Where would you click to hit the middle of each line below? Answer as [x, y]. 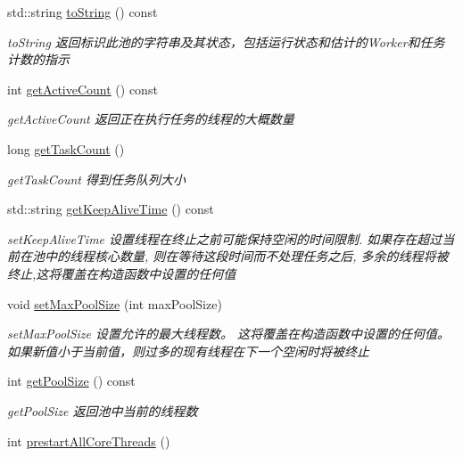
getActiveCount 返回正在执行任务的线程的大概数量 [151, 119]
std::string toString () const [83, 12]
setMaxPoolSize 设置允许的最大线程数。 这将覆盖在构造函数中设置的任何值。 [229, 334]
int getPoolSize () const [71, 381]
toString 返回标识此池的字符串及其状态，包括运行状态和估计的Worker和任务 [226, 41]
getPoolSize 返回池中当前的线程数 [103, 410]
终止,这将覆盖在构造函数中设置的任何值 [122, 273]
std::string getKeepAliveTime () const [111, 209]
